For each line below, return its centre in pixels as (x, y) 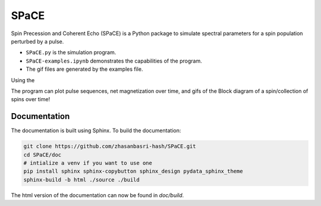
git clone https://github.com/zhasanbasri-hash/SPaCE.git (110, 146)
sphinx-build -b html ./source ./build (81, 180)
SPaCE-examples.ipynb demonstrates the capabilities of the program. (114, 61)
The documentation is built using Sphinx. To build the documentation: (96, 130)
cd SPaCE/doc (43, 154)
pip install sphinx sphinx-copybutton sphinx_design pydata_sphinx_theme (133, 171)
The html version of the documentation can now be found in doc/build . (97, 195)
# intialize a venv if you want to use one (88, 163)
